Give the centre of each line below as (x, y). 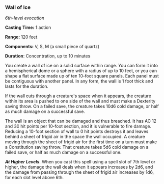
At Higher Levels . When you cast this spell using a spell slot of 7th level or (80, 162)
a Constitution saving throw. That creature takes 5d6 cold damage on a (77, 147)
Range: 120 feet (21, 37)
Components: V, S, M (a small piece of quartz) (52, 47)
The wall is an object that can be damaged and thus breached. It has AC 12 (81, 121)
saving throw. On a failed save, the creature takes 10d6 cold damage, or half (82, 106)
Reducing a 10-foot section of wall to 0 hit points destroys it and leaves (77, 131)
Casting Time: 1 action (28, 27)
